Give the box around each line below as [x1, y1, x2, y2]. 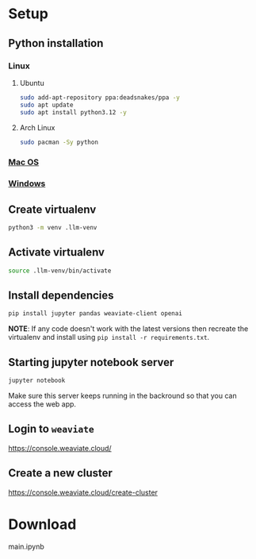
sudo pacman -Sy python [19, 138, 99, 146]
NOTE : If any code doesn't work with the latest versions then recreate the [8, 324, 249, 333]
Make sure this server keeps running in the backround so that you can [8, 391, 237, 400]
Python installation [8, 37, 104, 50]
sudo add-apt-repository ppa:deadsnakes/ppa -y [19, 93, 180, 102]
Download [8, 515, 77, 533]
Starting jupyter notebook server [8, 355, 174, 369]
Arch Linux [19, 122, 55, 132]
